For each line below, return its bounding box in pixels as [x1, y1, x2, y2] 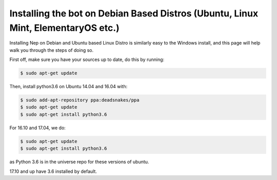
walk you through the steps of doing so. [9, 47, 94, 53]
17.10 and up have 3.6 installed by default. [9, 168, 97, 174]
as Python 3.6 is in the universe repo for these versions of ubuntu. [9, 159, 149, 165]
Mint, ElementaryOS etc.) [9, 22, 120, 33]
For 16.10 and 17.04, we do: [9, 125, 66, 131]
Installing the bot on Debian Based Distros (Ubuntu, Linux [9, 8, 259, 19]
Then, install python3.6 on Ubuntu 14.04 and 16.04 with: [9, 84, 128, 90]
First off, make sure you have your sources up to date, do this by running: [9, 56, 165, 63]
